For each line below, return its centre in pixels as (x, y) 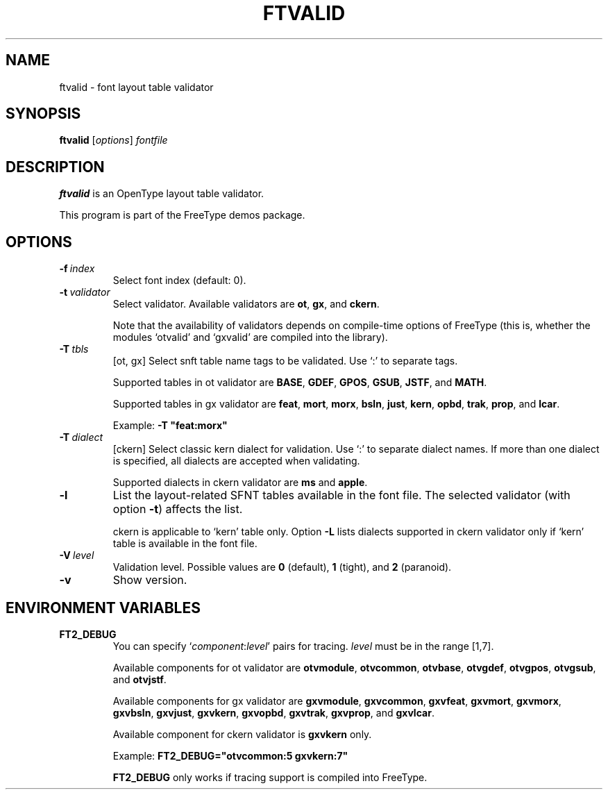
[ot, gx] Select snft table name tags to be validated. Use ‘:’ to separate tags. (285, 361)
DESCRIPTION (55, 167)
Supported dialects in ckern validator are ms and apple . (240, 483)
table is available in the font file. (185, 544)
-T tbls (74, 349)
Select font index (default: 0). (179, 281)
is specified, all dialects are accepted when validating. (236, 461)
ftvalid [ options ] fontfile (113, 140)
